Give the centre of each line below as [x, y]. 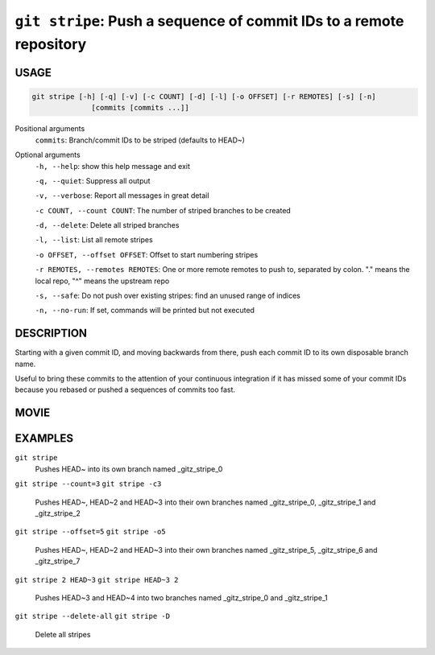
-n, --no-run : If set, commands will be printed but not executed [145, 311]
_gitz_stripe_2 [58, 513]
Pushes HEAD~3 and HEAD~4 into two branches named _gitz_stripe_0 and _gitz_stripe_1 [181, 597]
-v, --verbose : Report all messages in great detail [122, 196]
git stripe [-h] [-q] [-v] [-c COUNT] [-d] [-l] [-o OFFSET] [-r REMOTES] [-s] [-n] [204, 96]
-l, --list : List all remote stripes [94, 240]
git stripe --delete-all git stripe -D [93, 616]
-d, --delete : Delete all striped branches [107, 225]
